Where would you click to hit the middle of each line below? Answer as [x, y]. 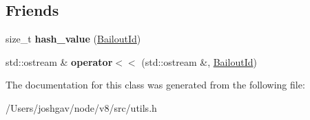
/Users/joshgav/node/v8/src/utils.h [81, 107]
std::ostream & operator [59, 61]
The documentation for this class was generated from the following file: [155, 85]
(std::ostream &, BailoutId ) [199, 61]
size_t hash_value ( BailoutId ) [73, 39]
